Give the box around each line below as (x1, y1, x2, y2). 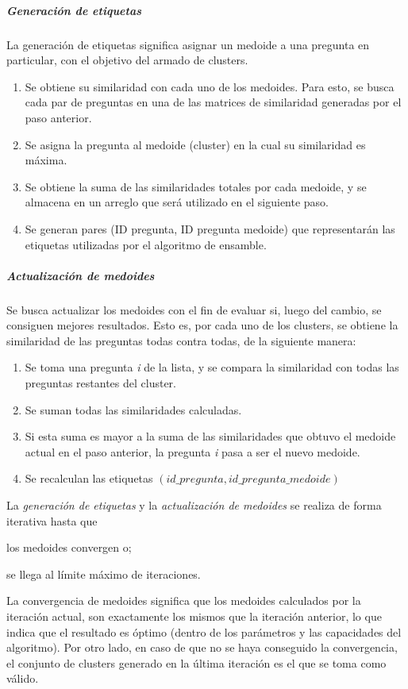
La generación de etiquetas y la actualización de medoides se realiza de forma (6, 497, 382, 513)
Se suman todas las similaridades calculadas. (25, 401, 242, 418)
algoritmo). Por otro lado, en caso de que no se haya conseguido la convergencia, (6, 639, 398, 656)
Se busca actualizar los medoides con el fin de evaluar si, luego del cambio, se (6, 301, 382, 318)
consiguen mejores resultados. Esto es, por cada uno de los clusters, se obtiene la (6, 317, 398, 333)
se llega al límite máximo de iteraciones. (6, 565, 201, 582)
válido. (6, 670, 39, 687)
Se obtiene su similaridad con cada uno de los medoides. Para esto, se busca (25, 78, 395, 94)
